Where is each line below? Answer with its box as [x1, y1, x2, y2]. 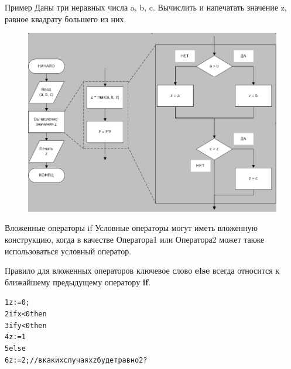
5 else [5, 344, 26, 353]
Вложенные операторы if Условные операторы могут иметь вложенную [5, 222, 258, 234]
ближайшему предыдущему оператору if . [5, 275, 151, 288]
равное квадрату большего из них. [5, 12, 126, 25]
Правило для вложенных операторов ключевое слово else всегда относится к [5, 264, 280, 277]
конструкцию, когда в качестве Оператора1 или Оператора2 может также [5, 233, 265, 245]
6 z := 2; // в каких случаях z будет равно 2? [5, 356, 148, 364]
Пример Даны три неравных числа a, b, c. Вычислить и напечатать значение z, [5, 1, 287, 13]
